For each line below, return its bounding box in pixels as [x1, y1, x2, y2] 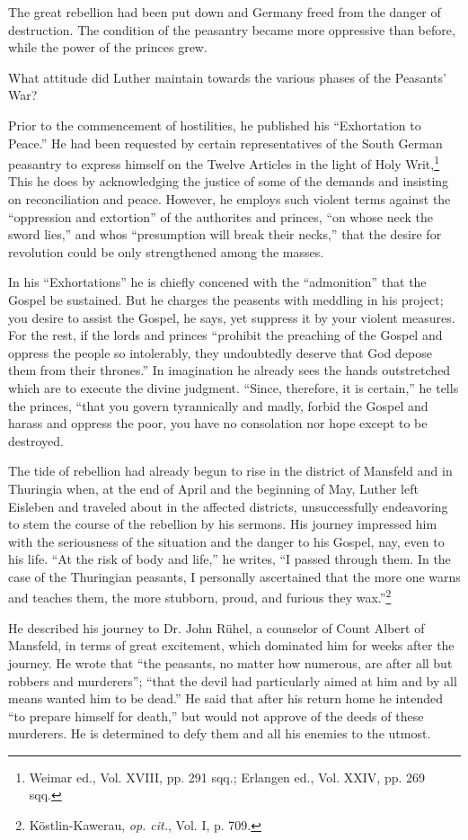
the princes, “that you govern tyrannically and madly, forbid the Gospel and [8, 396, 428, 415]
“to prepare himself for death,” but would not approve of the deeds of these [8, 706, 424, 725]
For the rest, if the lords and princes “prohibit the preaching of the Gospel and [8, 326, 443, 344]
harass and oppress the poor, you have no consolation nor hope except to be [8, 414, 428, 433]
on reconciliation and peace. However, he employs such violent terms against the [8, 190, 451, 208]
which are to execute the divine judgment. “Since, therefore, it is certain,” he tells [8, 378, 459, 397]
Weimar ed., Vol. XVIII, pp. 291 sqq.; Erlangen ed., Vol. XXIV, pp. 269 [29, 767, 426, 786]
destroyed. [8, 431, 64, 450]
